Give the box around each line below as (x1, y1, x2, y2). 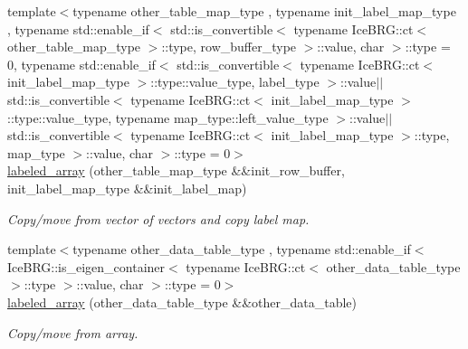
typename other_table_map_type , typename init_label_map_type (72, 2, 456, 20)
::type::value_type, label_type (150, 72, 320, 91)
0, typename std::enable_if (7, 54, 156, 73)
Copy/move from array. (7, 323, 138, 342)
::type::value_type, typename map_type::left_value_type (7, 108, 329, 127)
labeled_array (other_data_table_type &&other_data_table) (7, 292, 357, 311)
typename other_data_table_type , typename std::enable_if (72, 240, 411, 259)
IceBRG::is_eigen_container (7, 257, 166, 276)
